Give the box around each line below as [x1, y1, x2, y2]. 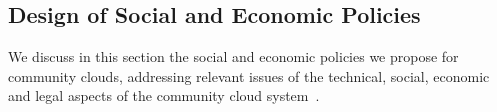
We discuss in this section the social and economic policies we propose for [8, 46, 459, 67]
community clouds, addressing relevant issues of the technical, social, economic [8, 65, 490, 86]
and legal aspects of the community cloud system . [8, 85, 320, 106]
